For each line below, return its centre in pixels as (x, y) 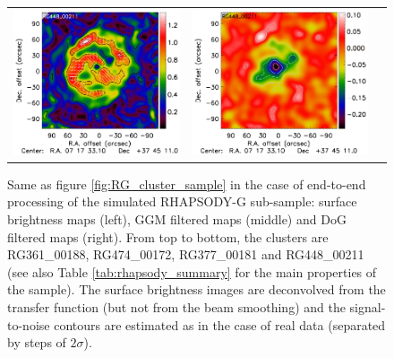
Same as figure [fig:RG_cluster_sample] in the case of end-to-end (187, 183)
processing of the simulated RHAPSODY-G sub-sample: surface (182, 201)
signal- (368, 307)
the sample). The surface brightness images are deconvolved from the (197, 289)
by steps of (37, 342)
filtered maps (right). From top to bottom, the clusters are (168, 236)
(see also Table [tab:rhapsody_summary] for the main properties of (192, 271)
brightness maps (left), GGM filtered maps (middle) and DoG (177, 219)
